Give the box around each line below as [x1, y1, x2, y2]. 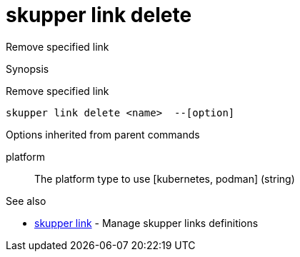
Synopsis [6, 62, 49, 75]
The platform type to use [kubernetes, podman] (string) [34, 172, 295, 185]
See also [6, 194, 46, 207]
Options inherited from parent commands [6, 128, 200, 141]
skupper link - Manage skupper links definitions [34, 216, 259, 229]
